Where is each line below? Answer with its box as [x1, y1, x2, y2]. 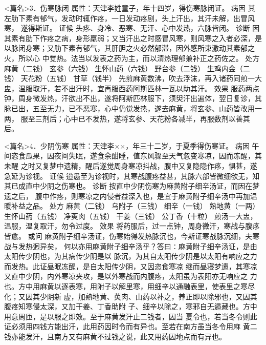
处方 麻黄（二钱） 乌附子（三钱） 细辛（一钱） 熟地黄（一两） [49, 200, 260, 211]
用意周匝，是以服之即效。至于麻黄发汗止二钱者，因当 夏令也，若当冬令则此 [4, 311, 257, 321]
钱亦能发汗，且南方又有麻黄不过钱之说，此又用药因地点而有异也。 [4, 331, 226, 341]
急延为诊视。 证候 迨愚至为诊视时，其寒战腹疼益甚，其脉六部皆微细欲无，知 [4, 170, 260, 181]
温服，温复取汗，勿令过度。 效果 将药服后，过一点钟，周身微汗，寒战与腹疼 [4, 220, 260, 231]
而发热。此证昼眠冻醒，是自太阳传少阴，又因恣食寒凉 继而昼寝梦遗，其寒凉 [4, 260, 257, 271]
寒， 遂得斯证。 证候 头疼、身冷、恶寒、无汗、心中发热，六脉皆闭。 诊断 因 [4, 23, 260, 33]
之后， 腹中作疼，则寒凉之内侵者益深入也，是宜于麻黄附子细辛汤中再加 [11, 190, 250, 201]
